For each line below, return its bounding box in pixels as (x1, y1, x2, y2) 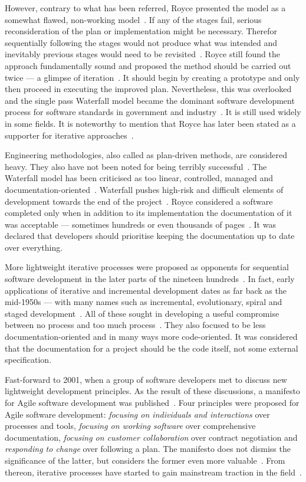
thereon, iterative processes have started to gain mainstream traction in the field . (5, 465, 302, 478)
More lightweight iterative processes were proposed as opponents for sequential (5, 261, 289, 273)
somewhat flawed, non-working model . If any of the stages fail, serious (5, 13, 262, 25)
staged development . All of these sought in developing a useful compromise (5, 307, 279, 319)
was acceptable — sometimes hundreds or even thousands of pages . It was (5, 218, 276, 230)
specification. (5, 353, 52, 366)
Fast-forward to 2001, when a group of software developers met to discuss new (5, 373, 287, 385)
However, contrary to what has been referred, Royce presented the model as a (5, 2, 286, 14)
